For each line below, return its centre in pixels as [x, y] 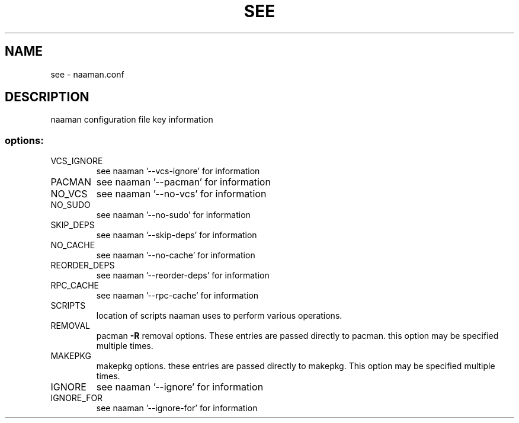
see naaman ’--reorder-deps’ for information [183, 275]
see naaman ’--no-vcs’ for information [181, 194]
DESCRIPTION [47, 97]
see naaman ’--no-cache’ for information [176, 255]
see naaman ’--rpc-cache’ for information [177, 296]
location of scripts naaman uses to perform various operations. [219, 316]
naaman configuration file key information [132, 120]
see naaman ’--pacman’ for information [183, 182]
